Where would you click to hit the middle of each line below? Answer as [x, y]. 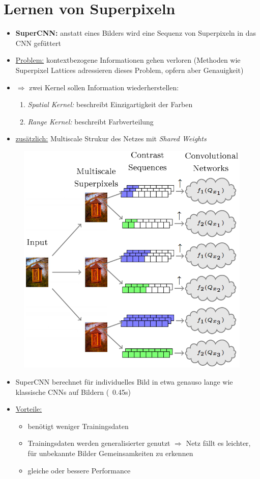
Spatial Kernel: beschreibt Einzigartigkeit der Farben [110, 104]
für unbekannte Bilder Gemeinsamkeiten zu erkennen [110, 453]
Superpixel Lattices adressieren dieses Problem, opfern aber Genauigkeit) [129, 70]
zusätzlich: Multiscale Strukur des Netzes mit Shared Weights [111, 138]
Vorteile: [29, 409]
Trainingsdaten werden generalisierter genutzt [99, 443]
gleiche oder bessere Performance [79, 470]
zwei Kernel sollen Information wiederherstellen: [104, 87]
